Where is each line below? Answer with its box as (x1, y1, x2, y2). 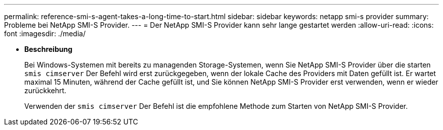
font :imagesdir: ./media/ (4, 29, 86, 38)
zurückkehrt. (24, 86, 67, 95)
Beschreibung (24, 45, 72, 53)
